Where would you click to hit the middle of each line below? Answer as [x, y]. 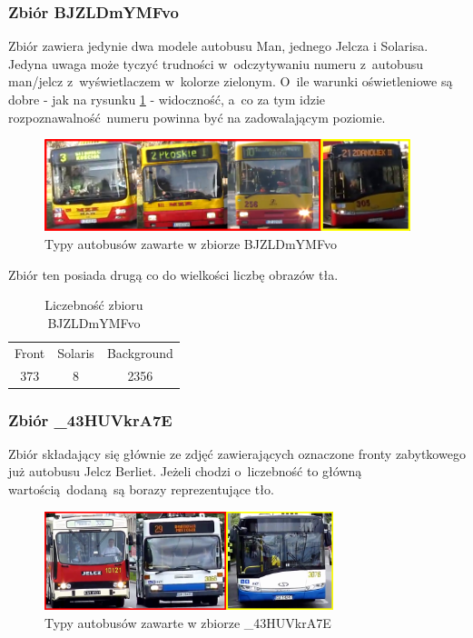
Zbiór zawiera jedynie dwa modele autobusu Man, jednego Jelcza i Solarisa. [218, 46]
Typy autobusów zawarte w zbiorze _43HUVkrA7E [188, 623]
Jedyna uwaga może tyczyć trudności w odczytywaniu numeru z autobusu [216, 63]
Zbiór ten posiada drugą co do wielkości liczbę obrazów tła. [173, 274]
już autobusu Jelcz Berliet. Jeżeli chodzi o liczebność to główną [185, 471]
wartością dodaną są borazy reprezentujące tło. [141, 489]
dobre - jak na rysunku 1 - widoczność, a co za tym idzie [167, 99]
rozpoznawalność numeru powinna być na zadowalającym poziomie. [197, 117]
